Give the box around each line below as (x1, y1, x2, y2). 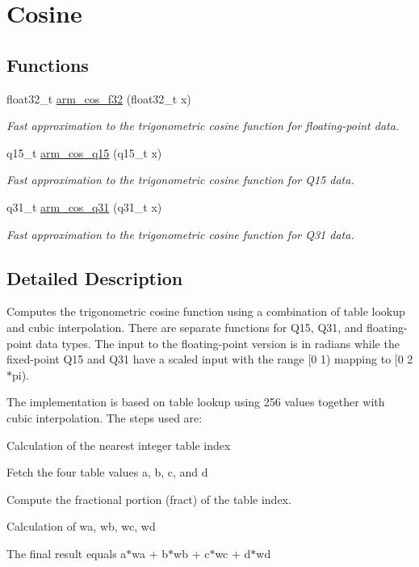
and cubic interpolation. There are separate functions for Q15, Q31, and (6, 318, 363, 335)
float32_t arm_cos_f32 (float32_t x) (6, 90, 191, 107)
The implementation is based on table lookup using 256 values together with (6, 393, 385, 410)
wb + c (174, 544, 210, 561)
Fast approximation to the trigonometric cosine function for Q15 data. (6, 171, 354, 188)
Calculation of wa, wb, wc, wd (6, 518, 156, 535)
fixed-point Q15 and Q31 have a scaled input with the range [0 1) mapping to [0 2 (6, 351, 413, 367)
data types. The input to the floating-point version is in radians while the (36, 334, 400, 351)
